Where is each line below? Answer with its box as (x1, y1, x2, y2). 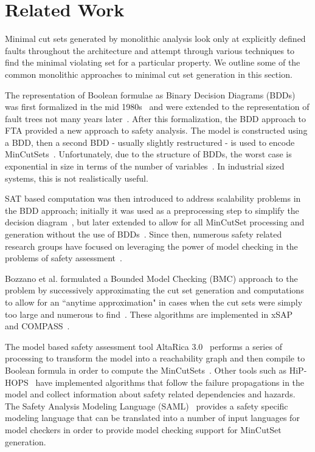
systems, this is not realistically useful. (5, 171, 148, 184)
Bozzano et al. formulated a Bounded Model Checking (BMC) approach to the (5, 272, 298, 284)
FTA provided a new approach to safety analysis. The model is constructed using (5, 124, 308, 137)
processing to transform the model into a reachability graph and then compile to (5, 352, 305, 365)
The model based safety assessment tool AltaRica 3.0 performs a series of (5, 340, 282, 352)
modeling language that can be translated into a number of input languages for (5, 411, 300, 424)
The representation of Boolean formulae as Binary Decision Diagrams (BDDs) (5, 88, 296, 101)
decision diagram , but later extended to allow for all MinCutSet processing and (5, 216, 305, 228)
